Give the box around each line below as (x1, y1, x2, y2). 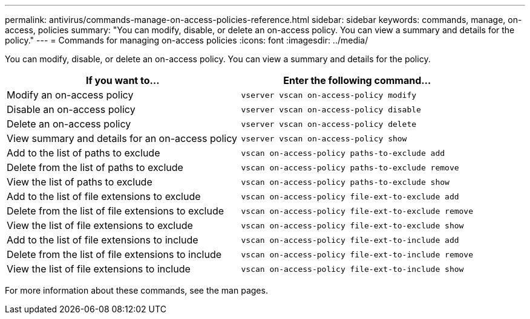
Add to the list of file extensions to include (7, 234, 198, 246)
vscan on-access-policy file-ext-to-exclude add (241, 192, 459, 201)
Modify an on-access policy (7, 89, 134, 101)
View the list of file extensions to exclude (7, 219, 193, 231)
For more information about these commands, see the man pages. (5, 285, 268, 295)
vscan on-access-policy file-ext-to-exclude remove (241, 206, 474, 216)
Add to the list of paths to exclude (7, 147, 160, 159)
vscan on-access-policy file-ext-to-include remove (241, 250, 474, 259)
